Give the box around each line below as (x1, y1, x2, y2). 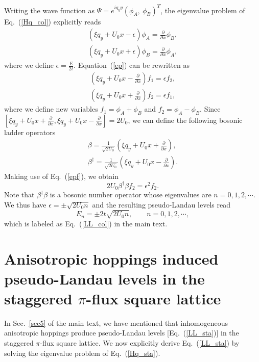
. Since (200, 104, 221, 114)
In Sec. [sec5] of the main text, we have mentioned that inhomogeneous (4, 317, 228, 328)
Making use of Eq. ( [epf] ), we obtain (4, 170, 119, 181)
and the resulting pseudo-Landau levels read (92, 199, 230, 210)
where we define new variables (4, 104, 98, 114)
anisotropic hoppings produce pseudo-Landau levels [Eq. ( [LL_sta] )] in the (4, 327, 239, 338)
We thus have (4, 199, 46, 210)
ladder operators (4, 126, 56, 137)
